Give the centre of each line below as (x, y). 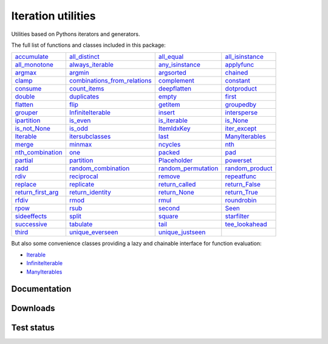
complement (176, 81)
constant (237, 81)
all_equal (171, 57)
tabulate (81, 224)
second (169, 208)
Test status (33, 328)
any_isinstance (179, 65)
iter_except (241, 129)
